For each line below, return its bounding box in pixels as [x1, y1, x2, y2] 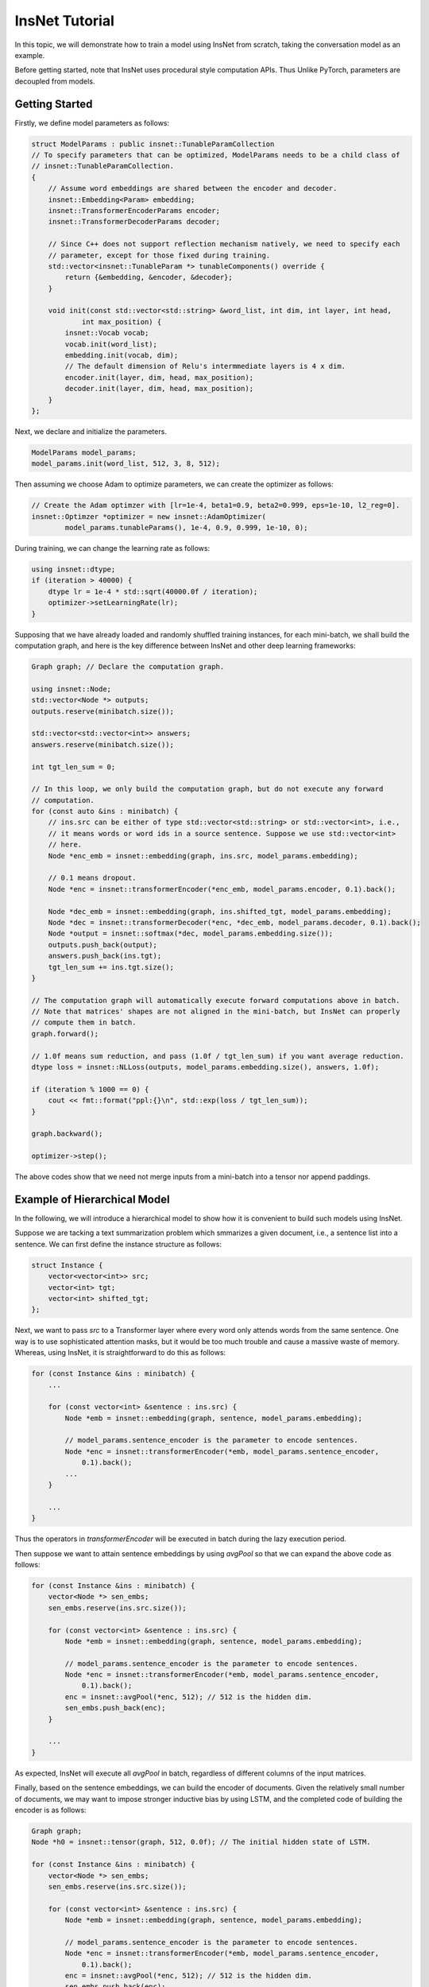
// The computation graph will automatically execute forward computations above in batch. [31, 996, 400, 1005]
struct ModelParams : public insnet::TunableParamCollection [31, 139, 275, 149]
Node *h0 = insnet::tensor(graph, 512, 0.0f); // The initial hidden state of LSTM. [31, 1838, 371, 1847]
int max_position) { [81, 317, 162, 326]
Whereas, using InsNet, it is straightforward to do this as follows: [14, 1348, 226, 1358]
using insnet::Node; [31, 684, 111, 693]
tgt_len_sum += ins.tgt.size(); [48, 963, 175, 971]
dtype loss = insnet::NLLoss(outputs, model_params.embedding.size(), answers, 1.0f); [31, 1063, 380, 1072]
